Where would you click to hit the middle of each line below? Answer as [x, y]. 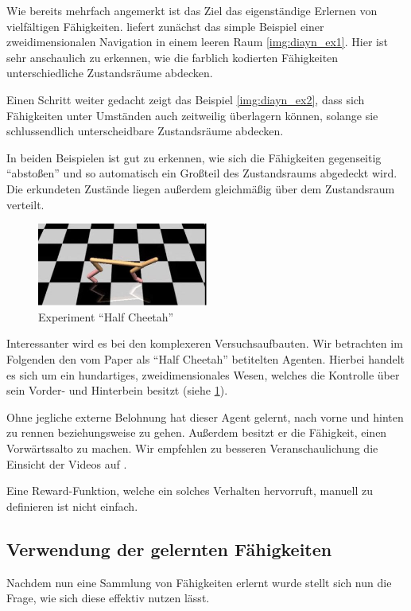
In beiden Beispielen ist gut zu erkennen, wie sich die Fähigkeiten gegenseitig [194, 157]
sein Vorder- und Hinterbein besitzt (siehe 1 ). [117, 390]
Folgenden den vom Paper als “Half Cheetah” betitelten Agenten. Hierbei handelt [206, 359]
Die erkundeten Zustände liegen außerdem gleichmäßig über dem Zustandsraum [201, 188]
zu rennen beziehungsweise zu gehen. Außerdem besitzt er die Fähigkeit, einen [197, 432]
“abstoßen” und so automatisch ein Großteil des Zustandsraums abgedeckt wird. [202, 173]
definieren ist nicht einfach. [72, 506]
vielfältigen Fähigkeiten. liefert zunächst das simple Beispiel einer [165, 26]
